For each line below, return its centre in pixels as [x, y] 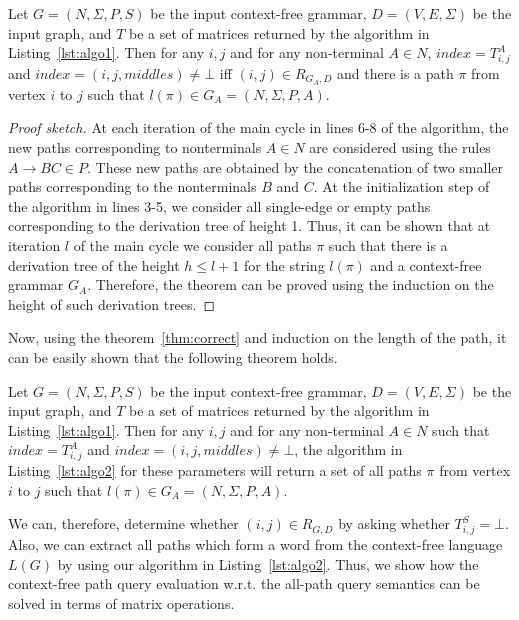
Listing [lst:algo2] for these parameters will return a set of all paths [215, 470]
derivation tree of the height [94, 264]
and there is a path [395, 72]
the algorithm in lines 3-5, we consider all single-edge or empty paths [219, 205]
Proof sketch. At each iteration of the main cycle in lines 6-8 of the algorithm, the [258, 127]
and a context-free [426, 264]
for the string [284, 264]
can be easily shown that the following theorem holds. [173, 356]
